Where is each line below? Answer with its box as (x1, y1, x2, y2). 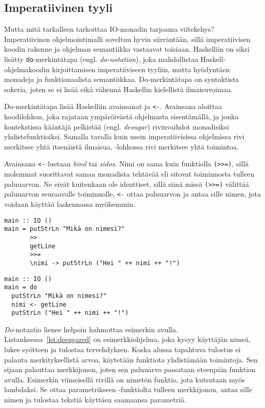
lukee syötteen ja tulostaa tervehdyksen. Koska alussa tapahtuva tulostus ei (4, 344, 241, 355)
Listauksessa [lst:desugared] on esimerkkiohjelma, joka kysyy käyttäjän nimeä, (4, 334, 251, 345)
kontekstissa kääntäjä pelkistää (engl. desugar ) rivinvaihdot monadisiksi (4, 121, 229, 132)
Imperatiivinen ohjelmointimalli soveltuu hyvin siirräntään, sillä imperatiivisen (4, 33, 251, 44)
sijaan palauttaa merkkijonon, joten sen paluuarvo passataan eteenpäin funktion (4, 364, 256, 375)
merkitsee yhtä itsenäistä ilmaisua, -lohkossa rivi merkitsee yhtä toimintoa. (4, 141, 239, 152)
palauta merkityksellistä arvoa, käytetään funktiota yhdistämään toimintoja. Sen (4, 354, 258, 364)
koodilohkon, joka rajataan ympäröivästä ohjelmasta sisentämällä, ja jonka (4, 111, 239, 122)
